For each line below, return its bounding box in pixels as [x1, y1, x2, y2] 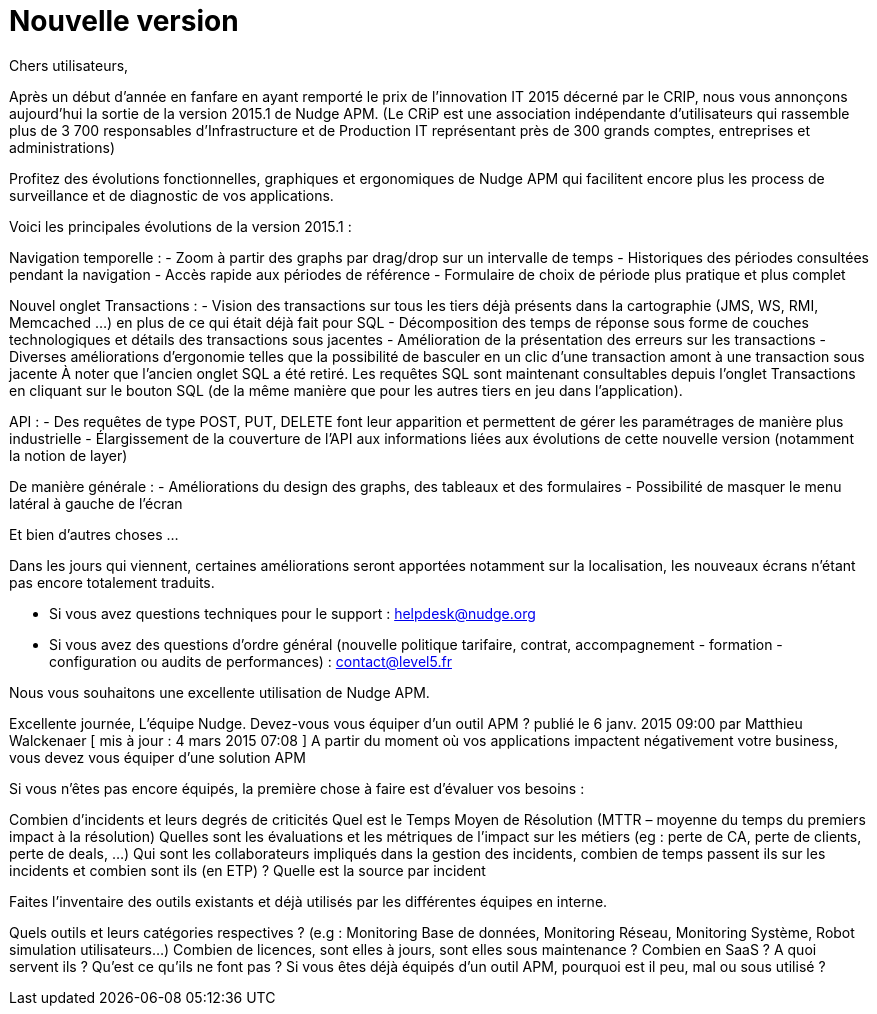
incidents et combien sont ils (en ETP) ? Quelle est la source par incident [9, 861, 486, 879]
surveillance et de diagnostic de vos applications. [9, 186, 334, 204]
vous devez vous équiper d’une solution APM [9, 748, 306, 766]
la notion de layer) [9, 446, 128, 464]
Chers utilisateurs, [9, 56, 129, 74]
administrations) [9, 138, 115, 156]
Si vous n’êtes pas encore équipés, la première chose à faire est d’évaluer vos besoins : [9, 779, 585, 797]
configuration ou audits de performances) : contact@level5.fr [49, 652, 452, 670]
